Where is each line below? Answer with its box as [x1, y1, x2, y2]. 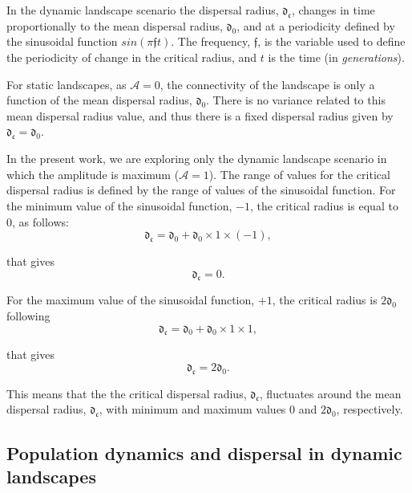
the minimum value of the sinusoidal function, [6, 197, 232, 214]
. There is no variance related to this [206, 92, 386, 108]
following [6, 307, 50, 324]
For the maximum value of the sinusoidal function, [6, 291, 255, 308]
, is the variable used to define [257, 33, 406, 50]
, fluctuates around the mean [259, 385, 402, 401]
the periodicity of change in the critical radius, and [6, 48, 257, 65]
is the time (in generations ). [268, 48, 405, 65]
